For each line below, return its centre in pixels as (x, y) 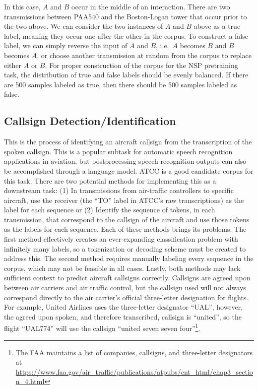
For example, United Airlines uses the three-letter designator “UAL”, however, (124, 307)
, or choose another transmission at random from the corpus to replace (144, 55)
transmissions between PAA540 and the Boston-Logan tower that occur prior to (126, 16)
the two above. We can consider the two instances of (84, 26)
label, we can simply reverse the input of (66, 45)
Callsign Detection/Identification (90, 121)
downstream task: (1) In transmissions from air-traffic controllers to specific (119, 190)
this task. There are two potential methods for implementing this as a (110, 180)
